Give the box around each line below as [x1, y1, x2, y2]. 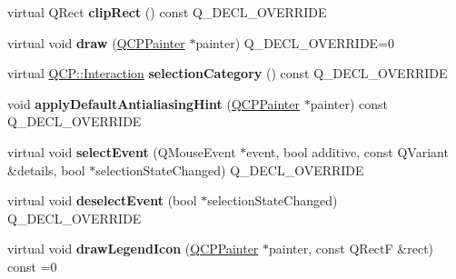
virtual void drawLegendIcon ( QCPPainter [7, 239, 259, 258]
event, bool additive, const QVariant [246, 142, 449, 161]
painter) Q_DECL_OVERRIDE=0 [195, 33, 395, 52]
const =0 [7, 256, 57, 275]
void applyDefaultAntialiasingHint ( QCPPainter [7, 94, 301, 113]
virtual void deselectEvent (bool [7, 191, 197, 210]
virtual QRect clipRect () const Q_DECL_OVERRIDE [7, 3, 327, 21]
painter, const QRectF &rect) [269, 239, 434, 258]
